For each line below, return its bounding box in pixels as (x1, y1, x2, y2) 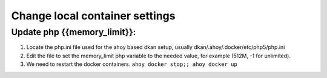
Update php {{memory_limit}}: (11, 27, 136, 37)
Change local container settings (11, 9, 176, 22)
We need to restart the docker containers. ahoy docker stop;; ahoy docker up (26, 60, 237, 68)
